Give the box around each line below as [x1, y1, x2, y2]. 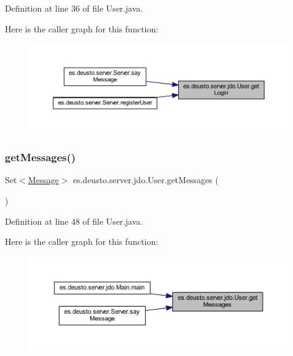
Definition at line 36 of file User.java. [5, 2, 143, 14]
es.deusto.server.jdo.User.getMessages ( [73, 173, 219, 186]
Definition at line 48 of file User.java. [5, 214, 143, 227]
